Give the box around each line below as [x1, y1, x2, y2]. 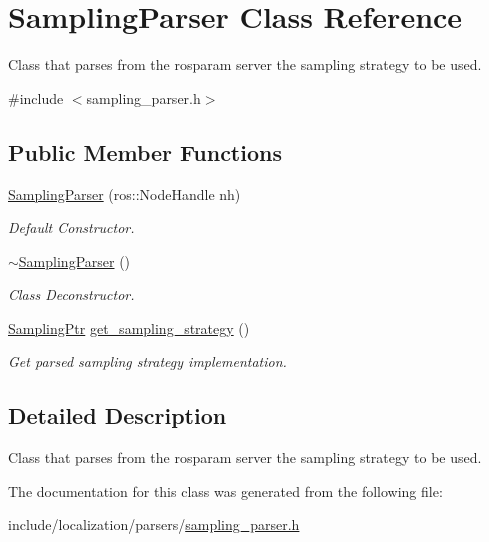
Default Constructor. [8, 217, 135, 238]
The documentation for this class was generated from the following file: [8, 480, 443, 501]
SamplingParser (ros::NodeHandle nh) [8, 183, 241, 204]
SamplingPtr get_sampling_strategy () [8, 317, 250, 338]
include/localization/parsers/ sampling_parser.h [8, 514, 300, 535]
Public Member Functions [8, 136, 282, 167]
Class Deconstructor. [8, 284, 135, 305]
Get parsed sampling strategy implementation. [8, 351, 287, 372]
